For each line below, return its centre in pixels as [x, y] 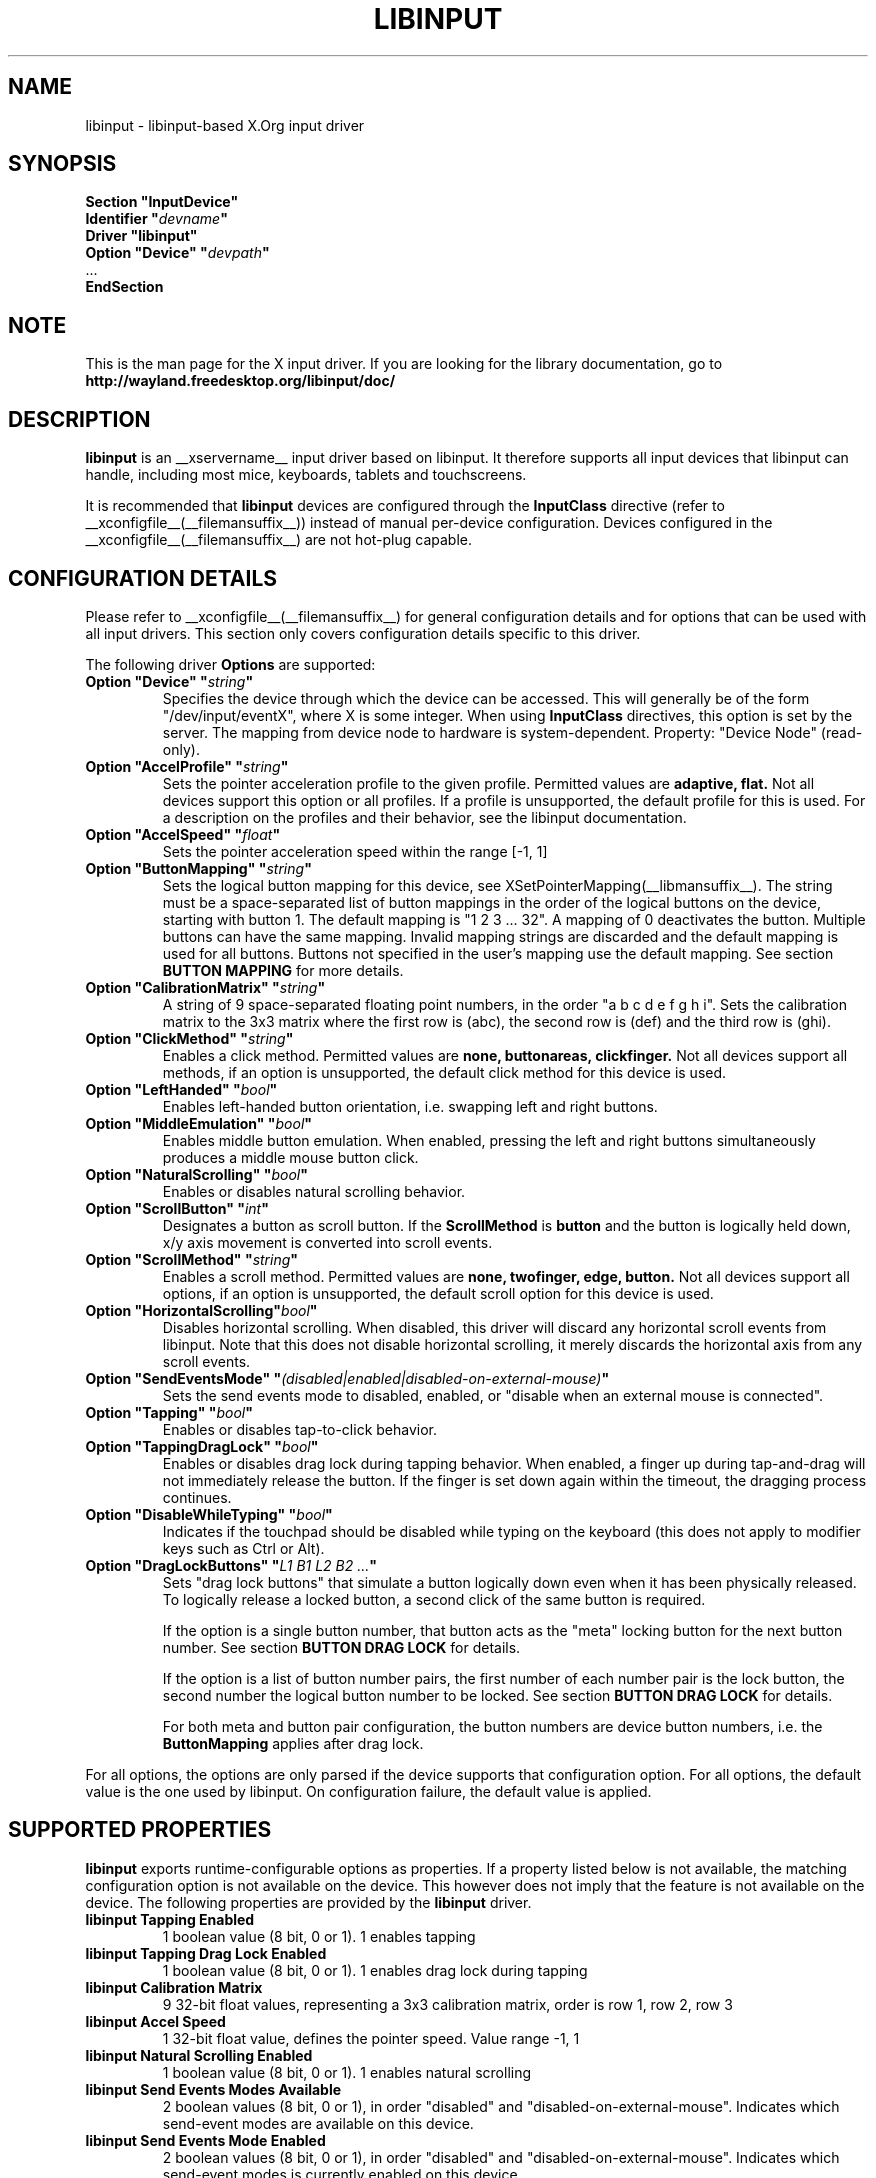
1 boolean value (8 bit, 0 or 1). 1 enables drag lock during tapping [375, 1970]
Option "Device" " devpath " [177, 253]
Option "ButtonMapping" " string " [198, 868]
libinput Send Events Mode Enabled [205, 2140]
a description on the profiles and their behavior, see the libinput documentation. [424, 817]
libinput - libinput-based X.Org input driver [225, 125]
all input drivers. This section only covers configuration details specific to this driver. [363, 633]
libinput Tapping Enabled [170, 1919]
